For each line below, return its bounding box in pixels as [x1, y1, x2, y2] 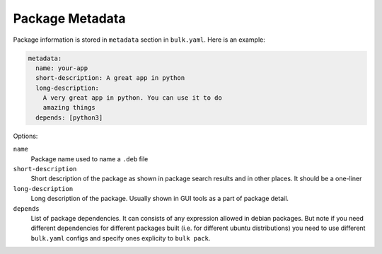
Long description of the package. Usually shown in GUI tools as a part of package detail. [30, 195, 289, 203]
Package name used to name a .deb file [30, 154, 149, 163]
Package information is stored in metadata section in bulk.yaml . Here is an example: [13, 35, 265, 44]
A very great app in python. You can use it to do [42, 94, 222, 102]
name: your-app [35, 64, 88, 72]
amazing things [42, 103, 95, 112]
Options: [13, 132, 38, 140]
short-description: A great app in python [35, 74, 185, 82]
